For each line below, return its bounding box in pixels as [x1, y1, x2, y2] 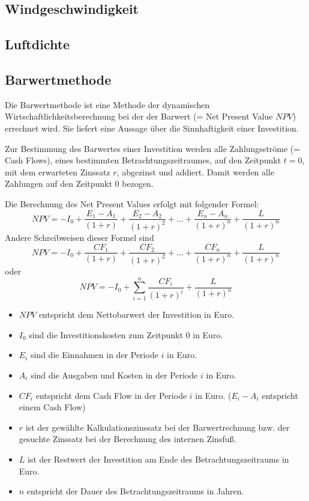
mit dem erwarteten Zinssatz [5, 165, 110, 178]
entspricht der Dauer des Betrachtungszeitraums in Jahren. [26, 485, 244, 497]
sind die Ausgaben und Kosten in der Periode [31, 369, 198, 381]
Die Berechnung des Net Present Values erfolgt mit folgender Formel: [5, 197, 259, 210]
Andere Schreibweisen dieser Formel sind [5, 231, 154, 243]
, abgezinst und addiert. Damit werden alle [116, 165, 275, 178]
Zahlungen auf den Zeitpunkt [5, 177, 112, 190]
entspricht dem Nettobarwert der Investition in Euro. [38, 308, 235, 321]
